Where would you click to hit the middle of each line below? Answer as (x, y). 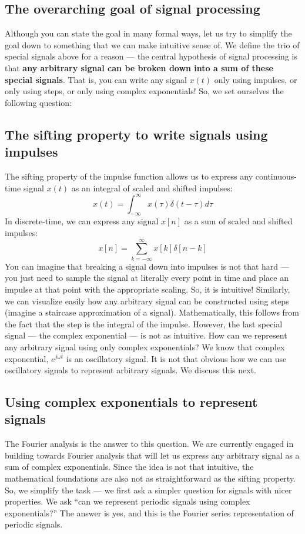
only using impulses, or (256, 79)
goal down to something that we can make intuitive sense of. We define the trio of (152, 44)
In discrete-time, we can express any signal (82, 221)
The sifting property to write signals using (136, 134)
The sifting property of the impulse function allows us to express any (129, 176)
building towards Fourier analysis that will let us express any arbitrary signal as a (152, 455)
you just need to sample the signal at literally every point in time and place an (147, 278)
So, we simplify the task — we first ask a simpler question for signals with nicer (148, 490)
